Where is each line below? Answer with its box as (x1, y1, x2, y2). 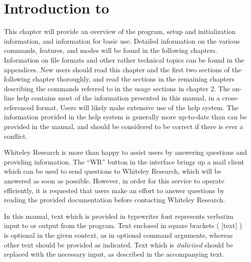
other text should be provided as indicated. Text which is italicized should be (4, 239, 234, 249)
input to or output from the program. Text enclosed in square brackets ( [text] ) (4, 220, 242, 230)
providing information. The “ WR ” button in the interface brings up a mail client (4, 156, 244, 166)
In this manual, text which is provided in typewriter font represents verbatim (4, 211, 234, 221)
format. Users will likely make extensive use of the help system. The (36, 102, 239, 112)
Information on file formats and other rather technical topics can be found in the (4, 54, 245, 65)
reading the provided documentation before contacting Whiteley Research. (4, 195, 225, 205)
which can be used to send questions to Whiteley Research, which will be (4, 166, 221, 176)
